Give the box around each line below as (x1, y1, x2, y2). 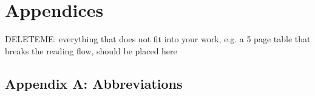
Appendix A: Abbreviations (5, 74, 183, 92)
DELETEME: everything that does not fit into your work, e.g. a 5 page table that (5, 33, 311, 45)
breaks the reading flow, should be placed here (5, 44, 177, 57)
